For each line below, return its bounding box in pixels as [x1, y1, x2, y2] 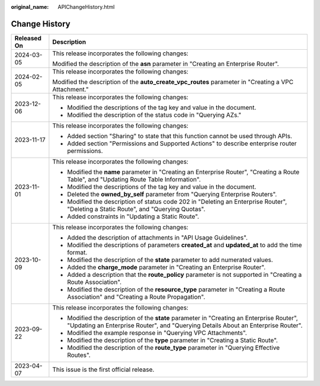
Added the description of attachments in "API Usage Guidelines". [67, 233, 248, 241]
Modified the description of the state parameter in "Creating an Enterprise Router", [67, 314, 299, 322]
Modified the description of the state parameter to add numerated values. [67, 256, 273, 264]
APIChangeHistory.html [57, 4, 115, 10]
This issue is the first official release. [52, 365, 155, 374]
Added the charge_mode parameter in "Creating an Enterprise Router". [67, 263, 266, 271]
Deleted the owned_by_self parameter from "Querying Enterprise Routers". [67, 190, 277, 198]
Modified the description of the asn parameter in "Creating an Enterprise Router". [52, 59, 279, 68]
